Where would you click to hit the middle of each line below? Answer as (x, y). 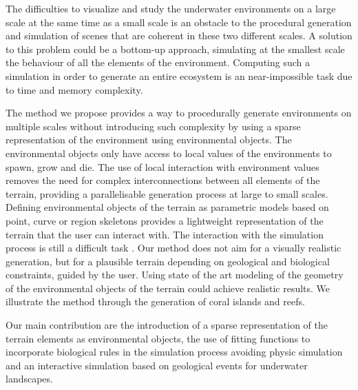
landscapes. (29, 379)
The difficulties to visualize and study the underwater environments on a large (171, 8)
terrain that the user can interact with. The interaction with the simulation (165, 234)
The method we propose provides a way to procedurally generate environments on (179, 113)
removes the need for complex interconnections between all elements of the (163, 180)
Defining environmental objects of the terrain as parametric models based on (167, 207)
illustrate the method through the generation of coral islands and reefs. (155, 301)
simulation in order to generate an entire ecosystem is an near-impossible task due (179, 75)
